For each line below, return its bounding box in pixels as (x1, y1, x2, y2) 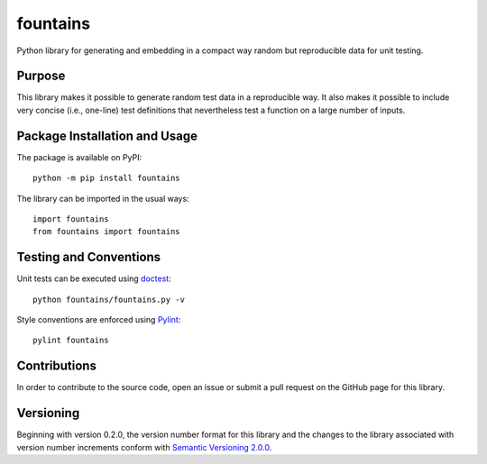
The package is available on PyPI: (16, 151, 142, 162)
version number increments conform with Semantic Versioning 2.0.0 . (16, 441, 272, 452)
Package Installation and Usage (16, 128, 198, 143)
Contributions (16, 359, 96, 374)
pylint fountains (32, 335, 109, 346)
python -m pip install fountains (32, 173, 180, 184)
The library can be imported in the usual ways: (16, 193, 189, 204)
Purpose (16, 68, 66, 84)
